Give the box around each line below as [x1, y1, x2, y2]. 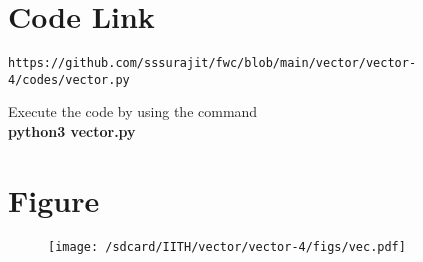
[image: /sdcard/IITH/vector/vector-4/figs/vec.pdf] [48, 239, 406, 254]
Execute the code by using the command [8, 101, 258, 122]
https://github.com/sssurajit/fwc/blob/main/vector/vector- [8, 56, 417, 71]
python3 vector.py [8, 121, 136, 142]
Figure [8, 179, 100, 220]
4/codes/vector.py [8, 72, 130, 87]
